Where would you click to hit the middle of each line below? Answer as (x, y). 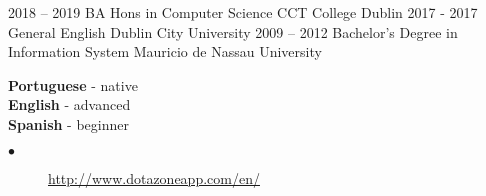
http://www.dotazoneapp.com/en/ (154, 177)
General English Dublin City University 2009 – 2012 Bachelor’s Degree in (233, 31)
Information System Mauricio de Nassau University (165, 51)
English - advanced (69, 104)
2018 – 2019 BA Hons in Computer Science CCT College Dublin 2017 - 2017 (243, 12)
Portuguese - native (73, 84)
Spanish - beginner (68, 123)
